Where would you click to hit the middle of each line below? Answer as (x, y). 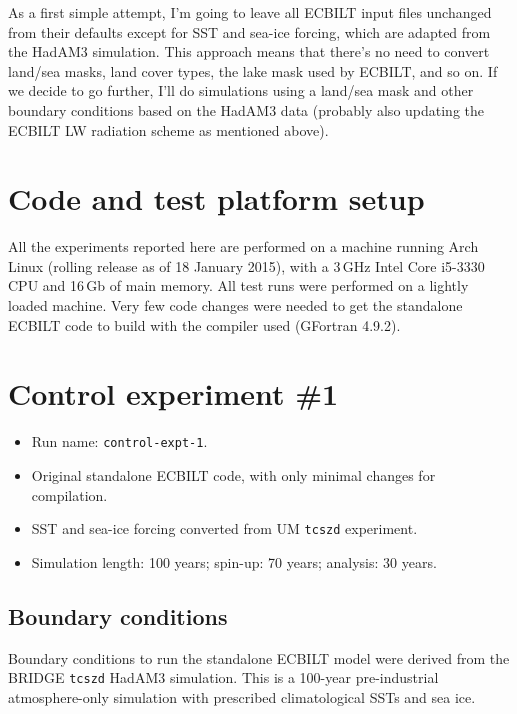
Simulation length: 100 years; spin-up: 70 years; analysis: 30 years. (234, 561)
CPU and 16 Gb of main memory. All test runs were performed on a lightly (238, 285)
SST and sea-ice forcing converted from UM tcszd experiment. (224, 528)
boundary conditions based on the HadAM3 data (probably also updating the (246, 109)
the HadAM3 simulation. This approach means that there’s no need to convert (249, 51)
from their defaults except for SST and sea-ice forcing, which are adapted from (249, 31)
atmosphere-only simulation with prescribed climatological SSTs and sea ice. (242, 696)
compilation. (69, 494)
